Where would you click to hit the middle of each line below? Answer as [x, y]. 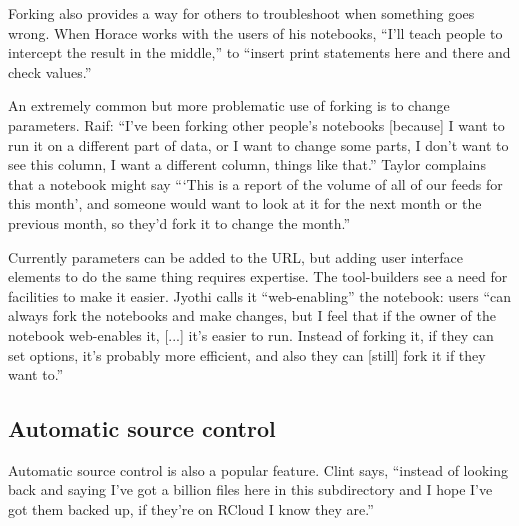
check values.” [50, 71]
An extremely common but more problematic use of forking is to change [229, 105]
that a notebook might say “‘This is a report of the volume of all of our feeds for [255, 183]
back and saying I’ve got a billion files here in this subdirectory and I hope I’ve [250, 489]
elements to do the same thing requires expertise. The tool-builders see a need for [258, 276]
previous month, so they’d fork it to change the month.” [179, 222]
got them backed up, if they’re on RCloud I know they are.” [191, 509]
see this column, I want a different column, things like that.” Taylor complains [247, 164]
